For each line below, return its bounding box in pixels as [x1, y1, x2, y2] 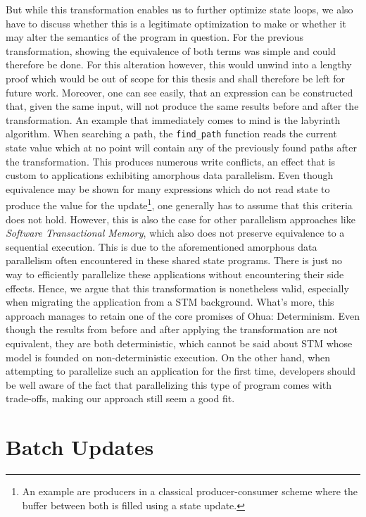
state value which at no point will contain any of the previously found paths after [6, 140, 357, 154]
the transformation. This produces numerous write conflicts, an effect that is [6, 154, 336, 168]
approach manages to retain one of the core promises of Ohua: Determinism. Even [6, 308, 360, 323]
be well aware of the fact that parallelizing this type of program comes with [6, 377, 332, 392]
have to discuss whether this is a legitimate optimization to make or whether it [6, 15, 346, 30]
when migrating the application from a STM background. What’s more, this [6, 294, 334, 309]
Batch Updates [6, 432, 154, 461]
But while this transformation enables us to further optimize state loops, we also [6, 2, 353, 16]
